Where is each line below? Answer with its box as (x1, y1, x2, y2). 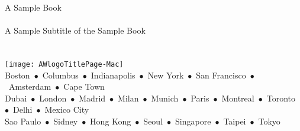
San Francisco (196, 68, 246, 81)
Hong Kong (90, 115, 131, 127)
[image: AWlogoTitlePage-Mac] (5, 60, 124, 68)
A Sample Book (5, 1, 62, 13)
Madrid (79, 91, 106, 104)
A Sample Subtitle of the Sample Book (5, 24, 146, 37)
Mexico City (44, 103, 89, 116)
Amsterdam (8, 80, 51, 93)
